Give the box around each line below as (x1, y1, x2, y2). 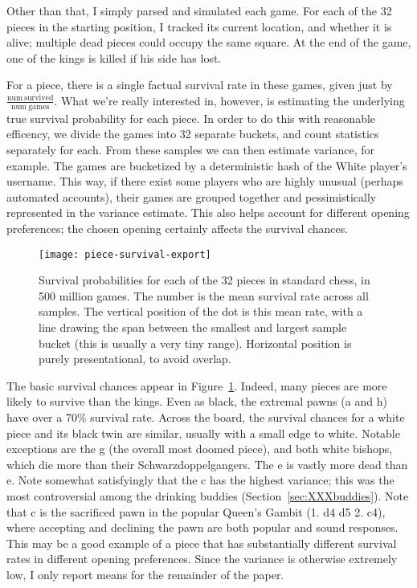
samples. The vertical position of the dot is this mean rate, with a (39, 303, 363, 320)
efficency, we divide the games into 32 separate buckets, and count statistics (6, 125, 379, 142)
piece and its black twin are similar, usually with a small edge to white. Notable (6, 424, 400, 441)
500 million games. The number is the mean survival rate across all (39, 287, 369, 304)
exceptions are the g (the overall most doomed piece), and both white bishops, (6, 440, 393, 457)
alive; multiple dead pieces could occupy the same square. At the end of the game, (6, 34, 411, 51)
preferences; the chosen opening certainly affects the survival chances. (6, 219, 349, 236)
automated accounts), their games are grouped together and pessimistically (6, 188, 377, 205)
